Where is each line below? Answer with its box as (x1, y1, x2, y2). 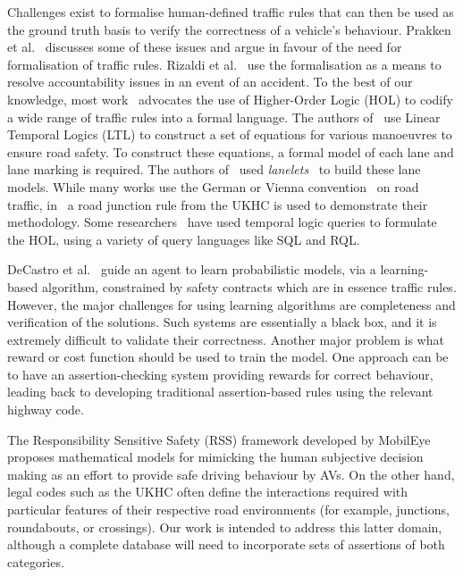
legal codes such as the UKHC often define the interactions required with (7, 482, 408, 501)
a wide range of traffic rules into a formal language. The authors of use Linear (7, 107, 441, 126)
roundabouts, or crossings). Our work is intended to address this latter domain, (7, 517, 442, 536)
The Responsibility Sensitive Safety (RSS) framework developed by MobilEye (7, 430, 431, 448)
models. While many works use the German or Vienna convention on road (7, 177, 419, 196)
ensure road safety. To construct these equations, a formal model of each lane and (7, 142, 454, 161)
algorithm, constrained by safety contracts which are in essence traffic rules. (41, 277, 457, 296)
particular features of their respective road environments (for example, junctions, (7, 500, 450, 519)
